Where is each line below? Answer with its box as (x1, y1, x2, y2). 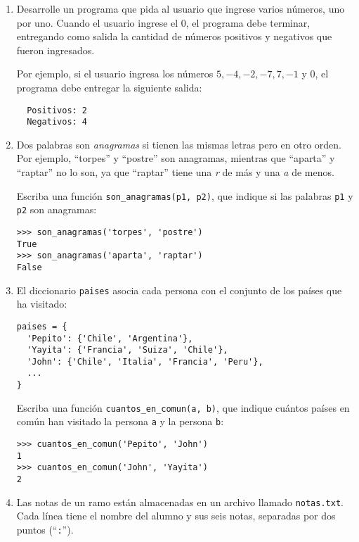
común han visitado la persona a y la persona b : (16, 414, 224, 429)
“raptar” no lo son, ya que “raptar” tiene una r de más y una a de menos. (16, 165, 334, 179)
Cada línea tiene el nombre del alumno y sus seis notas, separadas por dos (16, 508, 336, 523)
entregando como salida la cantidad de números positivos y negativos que (16, 29, 332, 44)
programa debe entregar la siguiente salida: (16, 80, 202, 94)
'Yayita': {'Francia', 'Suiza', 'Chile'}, (27, 345, 228, 355)
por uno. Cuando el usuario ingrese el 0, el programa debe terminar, (16, 15, 311, 30)
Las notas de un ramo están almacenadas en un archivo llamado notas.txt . (16, 494, 344, 509)
